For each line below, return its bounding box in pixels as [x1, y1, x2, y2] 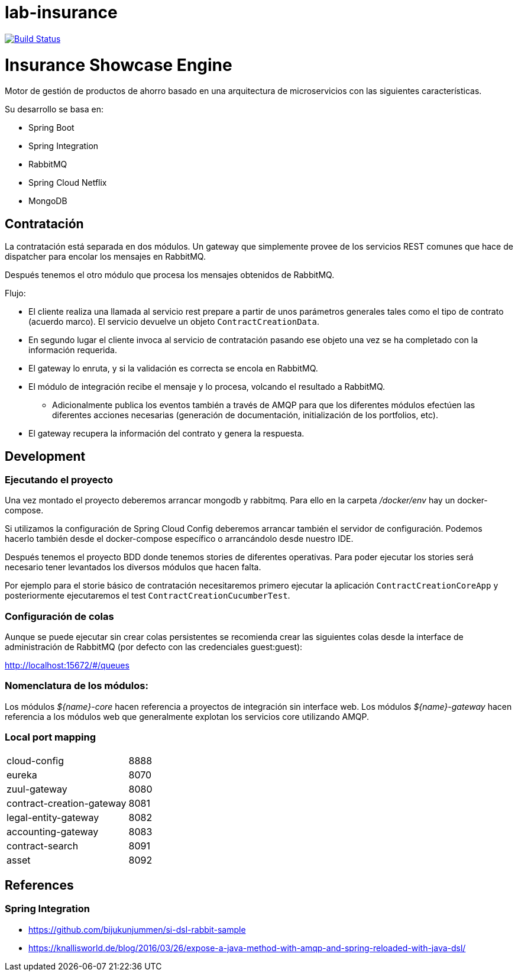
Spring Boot [28, 122, 75, 133]
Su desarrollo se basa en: [5, 104, 103, 115]
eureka [7, 768, 37, 781]
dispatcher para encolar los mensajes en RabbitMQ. [5, 251, 206, 262]
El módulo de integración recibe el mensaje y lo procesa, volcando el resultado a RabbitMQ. [28, 382, 386, 392]
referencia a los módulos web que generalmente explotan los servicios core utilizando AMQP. [5, 711, 370, 722]
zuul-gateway [7, 783, 67, 795]
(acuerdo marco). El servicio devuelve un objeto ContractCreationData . [28, 316, 319, 327]
